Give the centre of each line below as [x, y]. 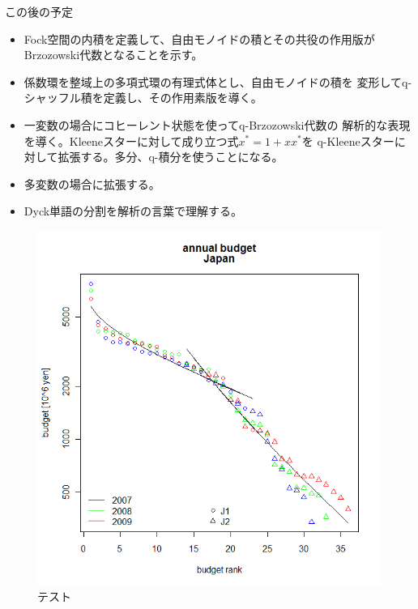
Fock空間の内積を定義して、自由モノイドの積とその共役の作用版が [199, 38]
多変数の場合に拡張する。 [92, 183]
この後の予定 [39, 11]
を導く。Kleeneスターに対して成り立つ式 [131, 141]
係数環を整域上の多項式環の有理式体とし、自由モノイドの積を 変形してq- [218, 81]
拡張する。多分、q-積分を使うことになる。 [171, 157]
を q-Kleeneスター [348, 141]
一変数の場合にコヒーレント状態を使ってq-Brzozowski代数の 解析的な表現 [217, 124]
